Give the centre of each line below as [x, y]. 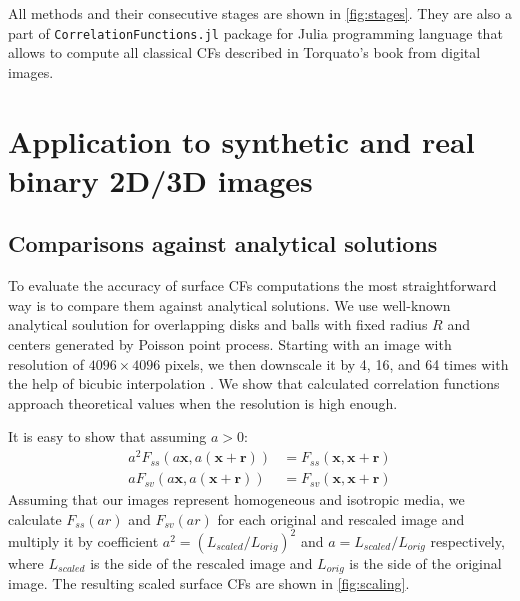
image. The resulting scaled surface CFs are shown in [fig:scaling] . [209, 583]
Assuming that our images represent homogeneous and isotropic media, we [236, 499]
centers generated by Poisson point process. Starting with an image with [230, 343]
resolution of [46, 363]
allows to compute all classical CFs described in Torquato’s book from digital [244, 52]
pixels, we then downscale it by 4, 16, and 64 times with [336, 363]
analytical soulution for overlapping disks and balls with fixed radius [218, 324]
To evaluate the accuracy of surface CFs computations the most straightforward [252, 285]
